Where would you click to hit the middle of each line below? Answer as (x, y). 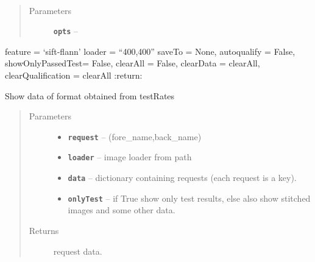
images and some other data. (122, 210)
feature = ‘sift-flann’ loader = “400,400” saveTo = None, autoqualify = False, (150, 51)
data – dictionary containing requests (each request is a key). (182, 178)
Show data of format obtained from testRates (90, 95)
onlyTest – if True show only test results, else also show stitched (189, 198)
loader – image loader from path (130, 157)
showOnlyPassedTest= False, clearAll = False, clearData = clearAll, (133, 63)
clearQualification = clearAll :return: (74, 75)
